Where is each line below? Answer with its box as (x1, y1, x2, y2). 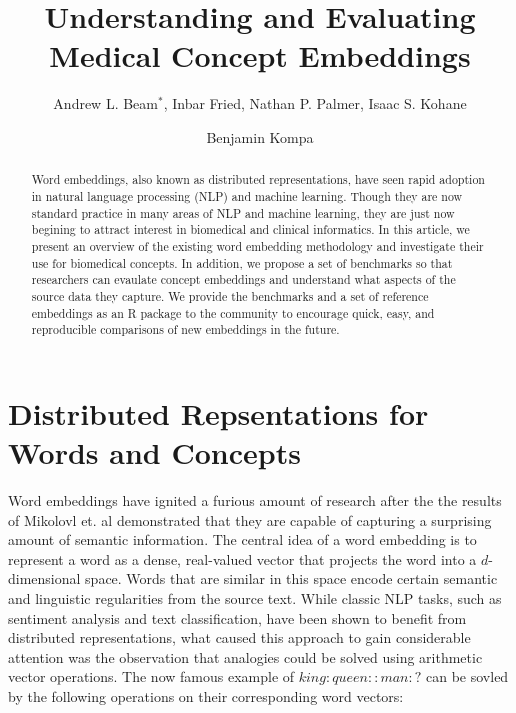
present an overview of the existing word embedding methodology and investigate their (31, 237, 484, 254)
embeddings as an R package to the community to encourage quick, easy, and (31, 304, 435, 321)
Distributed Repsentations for (8, 392, 429, 433)
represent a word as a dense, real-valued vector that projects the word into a (8, 548, 477, 569)
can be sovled (426, 666, 509, 687)
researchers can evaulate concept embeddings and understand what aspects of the (31, 271, 456, 288)
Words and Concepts (8, 432, 301, 473)
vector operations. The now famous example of (8, 666, 295, 687)
